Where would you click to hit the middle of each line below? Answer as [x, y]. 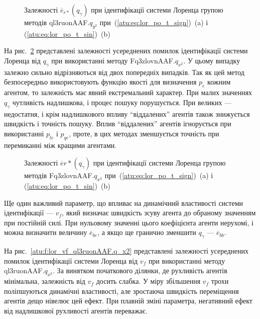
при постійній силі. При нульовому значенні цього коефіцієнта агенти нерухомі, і [129, 222]
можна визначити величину [46, 232]
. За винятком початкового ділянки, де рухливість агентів [140, 270]
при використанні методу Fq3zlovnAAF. [113, 60]
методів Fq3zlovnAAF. [59, 175]
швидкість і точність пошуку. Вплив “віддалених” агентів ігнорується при [118, 124]
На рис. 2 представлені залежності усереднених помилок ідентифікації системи [126, 51]
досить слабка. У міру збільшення [148, 281]
